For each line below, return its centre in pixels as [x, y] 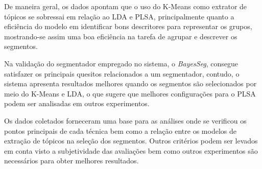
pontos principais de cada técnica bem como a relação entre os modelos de [120, 130]
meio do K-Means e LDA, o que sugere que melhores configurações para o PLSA [130, 93]
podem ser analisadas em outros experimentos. [77, 103]
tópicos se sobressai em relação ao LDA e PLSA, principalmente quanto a [119, 16]
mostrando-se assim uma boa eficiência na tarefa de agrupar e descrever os [121, 36]
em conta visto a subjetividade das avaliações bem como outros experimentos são [131, 150]
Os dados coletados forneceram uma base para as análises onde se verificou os [125, 120]
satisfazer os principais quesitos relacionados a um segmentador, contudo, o [122, 73]
